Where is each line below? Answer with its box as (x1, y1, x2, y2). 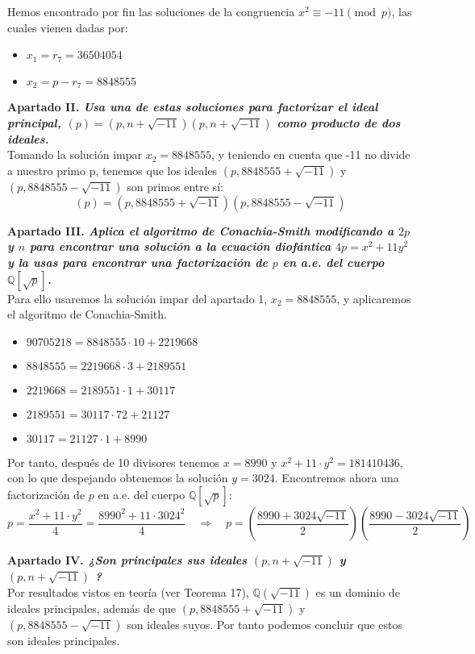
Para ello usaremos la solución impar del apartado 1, (7, 290, 268, 306)
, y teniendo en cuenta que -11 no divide (211, 146, 410, 163)
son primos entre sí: (127, 177, 223, 194)
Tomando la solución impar (7, 146, 142, 163)
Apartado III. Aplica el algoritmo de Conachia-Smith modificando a (7, 222, 394, 239)
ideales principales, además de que (7, 600, 177, 617)
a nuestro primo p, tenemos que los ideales (7, 161, 218, 178)
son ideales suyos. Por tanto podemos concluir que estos (127, 616, 403, 633)
